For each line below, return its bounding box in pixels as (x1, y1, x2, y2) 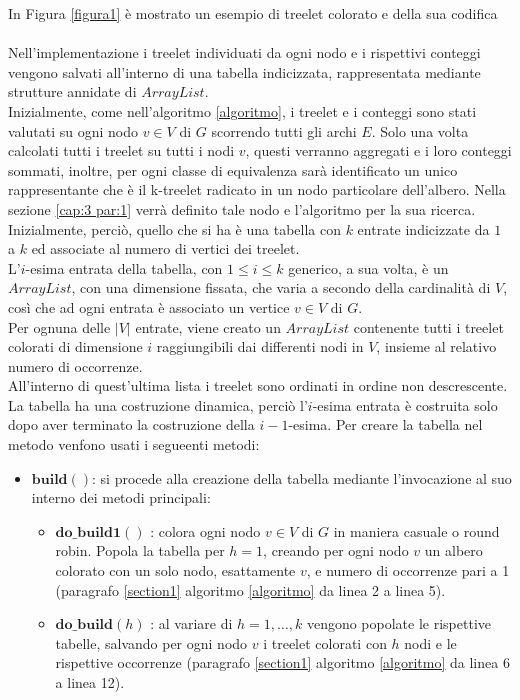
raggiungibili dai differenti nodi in (156, 336, 364, 357)
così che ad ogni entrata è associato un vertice (8, 296, 290, 317)
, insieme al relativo (376, 336, 497, 357)
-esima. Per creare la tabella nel (288, 414, 483, 435)
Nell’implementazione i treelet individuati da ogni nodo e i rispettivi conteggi (8, 42, 481, 63)
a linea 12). (55, 672, 125, 692)
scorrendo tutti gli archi (211, 120, 357, 141)
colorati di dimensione (8, 336, 143, 357)
